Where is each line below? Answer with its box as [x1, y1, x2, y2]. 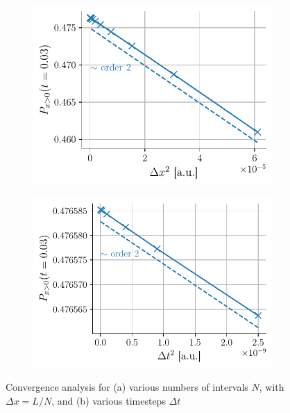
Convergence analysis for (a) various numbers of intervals [6, 380, 248, 394]
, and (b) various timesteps [51, 393, 166, 407]
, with [259, 380, 284, 394]
